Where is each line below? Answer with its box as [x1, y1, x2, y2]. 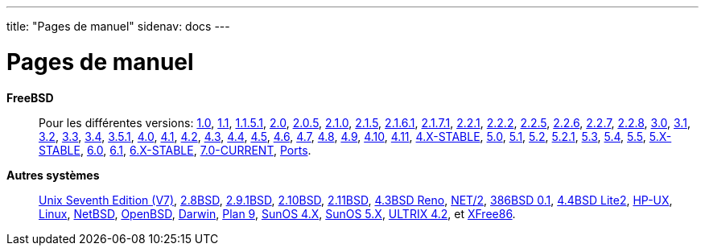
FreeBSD [6, 90, 54, 105]
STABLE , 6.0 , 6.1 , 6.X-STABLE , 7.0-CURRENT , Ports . [39, 143, 311, 157]
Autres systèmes [6, 167, 100, 182]
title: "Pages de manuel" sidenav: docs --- [6, 19, 230, 33]
